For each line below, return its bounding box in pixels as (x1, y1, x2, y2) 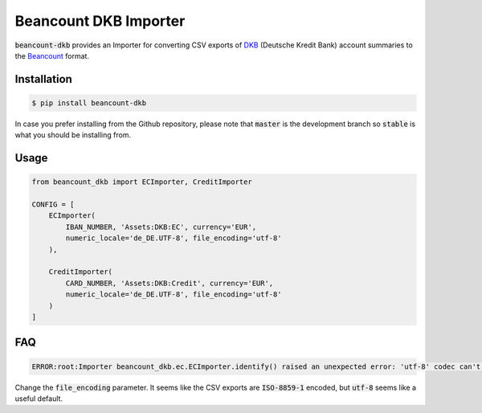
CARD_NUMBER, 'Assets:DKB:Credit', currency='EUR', (65, 278, 274, 288)
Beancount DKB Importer (14, 12, 186, 30)
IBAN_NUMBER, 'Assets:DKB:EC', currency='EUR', (65, 222, 257, 231)
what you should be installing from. (14, 130, 132, 140)
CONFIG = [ (31, 200, 75, 209)
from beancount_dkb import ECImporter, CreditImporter (31, 178, 252, 186)
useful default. (14, 394, 63, 403)
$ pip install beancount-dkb (31, 98, 147, 108)
